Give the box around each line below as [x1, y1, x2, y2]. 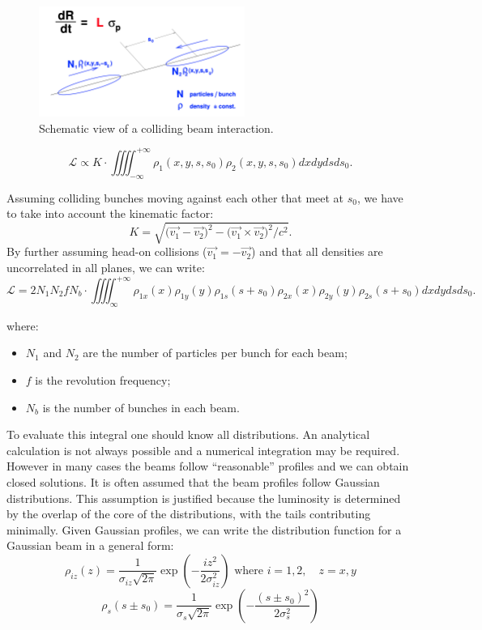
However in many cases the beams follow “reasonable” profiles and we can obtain [6, 458, 409, 475]
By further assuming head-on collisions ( [6, 243, 207, 260]
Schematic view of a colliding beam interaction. [39, 119, 274, 136]
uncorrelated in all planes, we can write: [6, 258, 205, 275]
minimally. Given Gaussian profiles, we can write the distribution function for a [6, 521, 402, 538]
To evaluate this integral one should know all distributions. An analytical [6, 426, 370, 443]
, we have [356, 189, 403, 206]
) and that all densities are [251, 243, 383, 260]
